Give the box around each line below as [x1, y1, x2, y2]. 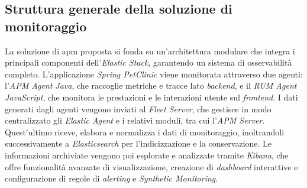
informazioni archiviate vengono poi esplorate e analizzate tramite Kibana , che [5, 148, 289, 161]
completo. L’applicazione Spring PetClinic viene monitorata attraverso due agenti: [5, 67, 303, 80]
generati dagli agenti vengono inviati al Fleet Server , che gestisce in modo [5, 102, 272, 115]
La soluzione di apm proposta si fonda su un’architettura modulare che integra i [5, 44, 295, 57]
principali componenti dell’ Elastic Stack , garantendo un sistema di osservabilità [5, 56, 292, 69]
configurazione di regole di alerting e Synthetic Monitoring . [5, 172, 218, 184]
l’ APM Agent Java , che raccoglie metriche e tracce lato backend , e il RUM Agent [5, 79, 297, 92]
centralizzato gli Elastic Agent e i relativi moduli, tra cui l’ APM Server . [5, 114, 265, 127]
